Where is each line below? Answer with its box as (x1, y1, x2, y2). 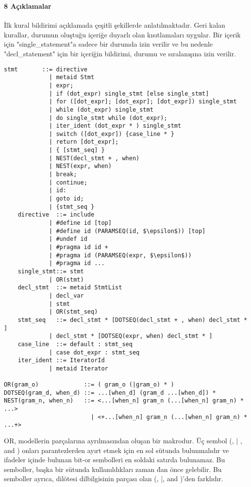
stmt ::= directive (4, 66, 87, 73)
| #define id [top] (49, 219, 112, 227)
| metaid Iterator (49, 365, 108, 372)
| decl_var (49, 292, 84, 299)
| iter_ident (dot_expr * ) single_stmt (49, 122, 182, 130)
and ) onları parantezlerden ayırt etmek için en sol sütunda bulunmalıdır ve (4, 445, 229, 455)
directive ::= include (17, 211, 95, 218)
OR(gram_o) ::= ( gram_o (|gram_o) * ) (4, 381, 174, 388)
